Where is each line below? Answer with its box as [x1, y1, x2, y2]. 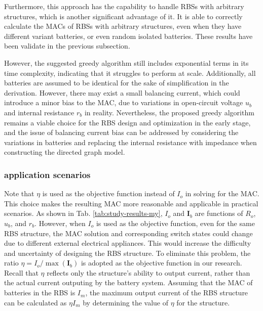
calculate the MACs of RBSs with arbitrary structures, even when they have [4, 21, 242, 31]
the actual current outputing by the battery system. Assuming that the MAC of [4, 277, 253, 288]
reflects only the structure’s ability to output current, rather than [47, 267, 250, 278]
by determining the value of [83, 297, 169, 307]
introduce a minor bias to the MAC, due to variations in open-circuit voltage [4, 97, 243, 108]
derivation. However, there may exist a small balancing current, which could [4, 87, 240, 98]
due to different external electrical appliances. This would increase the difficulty [4, 238, 251, 248]
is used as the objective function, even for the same [96, 217, 255, 228]
